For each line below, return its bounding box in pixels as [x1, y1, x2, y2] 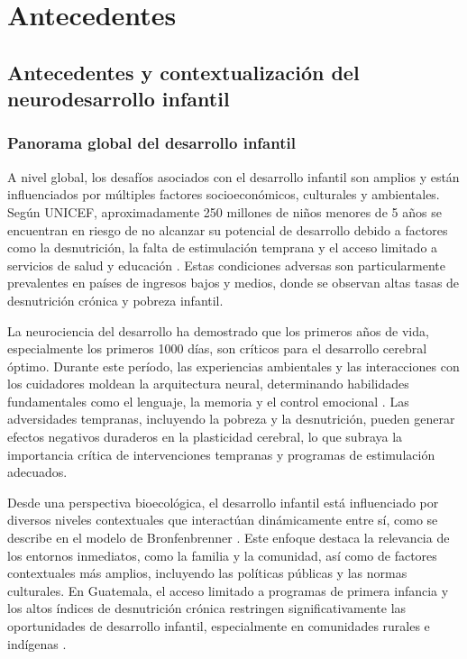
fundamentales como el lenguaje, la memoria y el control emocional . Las [7, 391, 409, 410]
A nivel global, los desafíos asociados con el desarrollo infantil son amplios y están [7, 167, 460, 186]
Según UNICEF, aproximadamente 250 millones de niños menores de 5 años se [7, 202, 442, 221]
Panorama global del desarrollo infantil [7, 132, 296, 154]
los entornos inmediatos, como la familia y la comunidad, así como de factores [7, 545, 437, 564]
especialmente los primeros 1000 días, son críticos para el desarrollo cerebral [7, 339, 427, 358]
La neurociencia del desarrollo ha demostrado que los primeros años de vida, [7, 321, 429, 340]
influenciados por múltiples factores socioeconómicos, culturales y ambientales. [7, 185, 440, 204]
